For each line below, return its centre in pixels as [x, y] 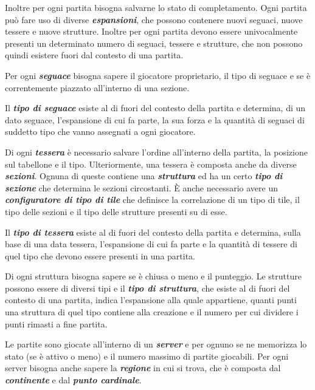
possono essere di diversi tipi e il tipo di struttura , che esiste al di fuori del [147, 288]
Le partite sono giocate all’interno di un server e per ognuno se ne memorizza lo [156, 344]
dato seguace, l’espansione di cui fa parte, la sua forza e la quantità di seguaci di [155, 119]
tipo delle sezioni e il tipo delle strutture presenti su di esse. [116, 211]
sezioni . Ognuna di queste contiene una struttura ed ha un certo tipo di [144, 176]
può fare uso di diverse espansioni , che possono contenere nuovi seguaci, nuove [154, 19]
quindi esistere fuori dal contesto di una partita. [94, 55]
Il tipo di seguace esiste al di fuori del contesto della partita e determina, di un [155, 108]
